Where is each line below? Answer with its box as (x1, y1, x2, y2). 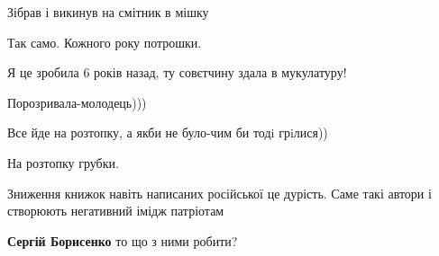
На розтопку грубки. (7, 153, 119, 172)
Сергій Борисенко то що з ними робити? (7, 231, 238, 250)
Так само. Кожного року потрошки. (7, 32, 202, 51)
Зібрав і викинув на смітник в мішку (7, 3, 209, 21)
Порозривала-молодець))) (7, 93, 147, 111)
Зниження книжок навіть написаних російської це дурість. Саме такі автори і (7, 183, 432, 202)
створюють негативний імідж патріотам (7, 201, 224, 220)
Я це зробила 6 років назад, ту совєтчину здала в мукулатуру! (7, 63, 347, 82)
